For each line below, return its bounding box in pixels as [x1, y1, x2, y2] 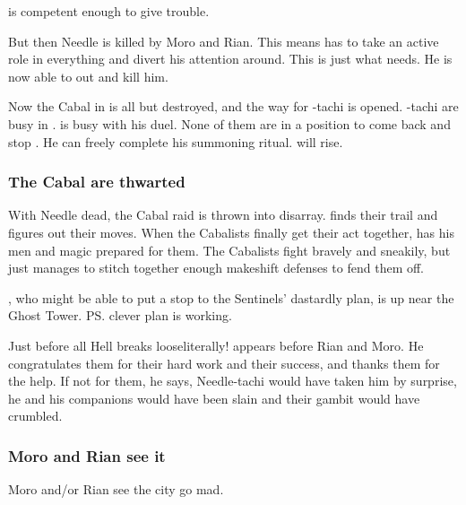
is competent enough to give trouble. [8, 2, 210, 20]
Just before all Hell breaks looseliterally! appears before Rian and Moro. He [8, 335, 424, 354]
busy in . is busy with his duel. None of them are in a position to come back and [8, 114, 451, 133]
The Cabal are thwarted [8, 170, 186, 193]
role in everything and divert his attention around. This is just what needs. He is [8, 49, 453, 68]
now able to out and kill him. [8, 66, 168, 85]
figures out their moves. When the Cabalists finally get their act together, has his [8, 222, 454, 241]
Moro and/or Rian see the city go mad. [8, 480, 224, 499]
